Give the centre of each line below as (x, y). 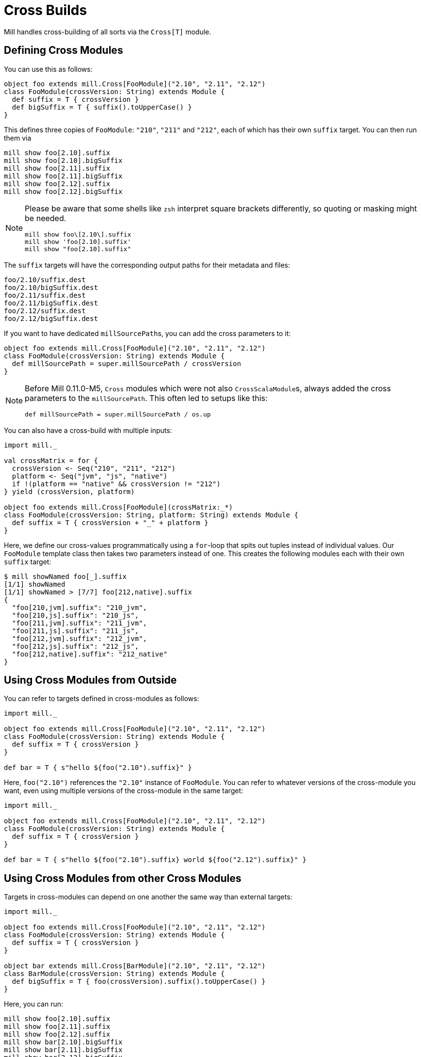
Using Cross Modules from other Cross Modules (123, 878)
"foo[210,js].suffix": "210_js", (75, 615)
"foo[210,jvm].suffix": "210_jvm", (80, 607)
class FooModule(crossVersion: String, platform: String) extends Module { (151, 515)
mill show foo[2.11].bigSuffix (63, 176)
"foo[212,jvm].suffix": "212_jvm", (80, 638)
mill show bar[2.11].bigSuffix (63, 1050)
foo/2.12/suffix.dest (45, 311)
